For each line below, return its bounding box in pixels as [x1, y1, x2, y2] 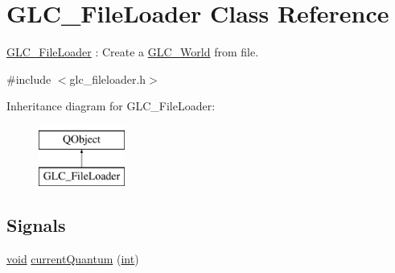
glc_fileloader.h [69, 70, 146, 87]
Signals [6, 213, 66, 238]
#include [6, 70, 51, 87]
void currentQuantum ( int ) [6, 250, 139, 267]
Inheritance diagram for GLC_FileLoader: [6, 97, 216, 114]
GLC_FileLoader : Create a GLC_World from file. [6, 43, 259, 60]
